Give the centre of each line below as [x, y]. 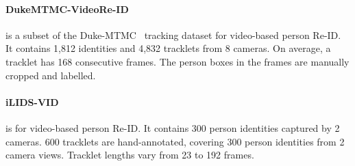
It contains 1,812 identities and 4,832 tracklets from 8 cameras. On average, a [168, 48]
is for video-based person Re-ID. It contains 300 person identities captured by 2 [173, 127]
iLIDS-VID [32, 101]
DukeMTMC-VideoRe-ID [67, 9]
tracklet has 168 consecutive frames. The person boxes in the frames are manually [177, 61]
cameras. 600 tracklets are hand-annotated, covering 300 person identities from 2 [175, 141]
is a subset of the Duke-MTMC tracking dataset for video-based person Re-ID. [173, 34]
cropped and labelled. [51, 75]
